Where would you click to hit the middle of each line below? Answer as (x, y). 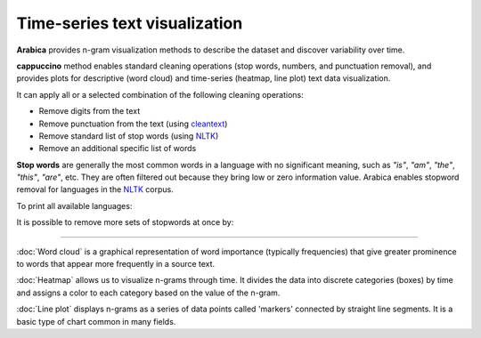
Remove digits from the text (90, 111)
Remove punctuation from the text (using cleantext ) (133, 124)
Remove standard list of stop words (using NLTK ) (129, 136)
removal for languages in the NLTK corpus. (95, 189)
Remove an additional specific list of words (118, 149)
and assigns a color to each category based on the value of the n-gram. (148, 293)
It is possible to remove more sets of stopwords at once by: (125, 222)
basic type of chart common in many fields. (96, 321)
